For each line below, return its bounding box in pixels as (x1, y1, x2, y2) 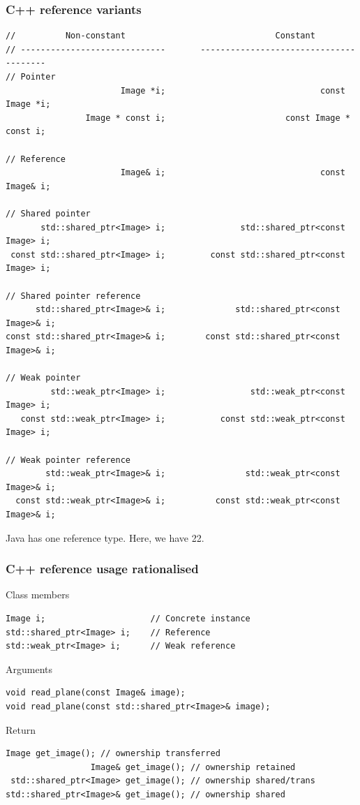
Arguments (6, 661, 53, 676)
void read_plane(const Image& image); (6, 688, 186, 698)
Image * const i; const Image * (85, 112, 350, 123)
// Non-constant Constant (6, 31, 315, 41)
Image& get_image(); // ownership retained (90, 762, 296, 772)
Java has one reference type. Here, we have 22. (6, 530, 204, 545)
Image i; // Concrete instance (6, 614, 250, 623)
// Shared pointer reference (6, 290, 141, 301)
